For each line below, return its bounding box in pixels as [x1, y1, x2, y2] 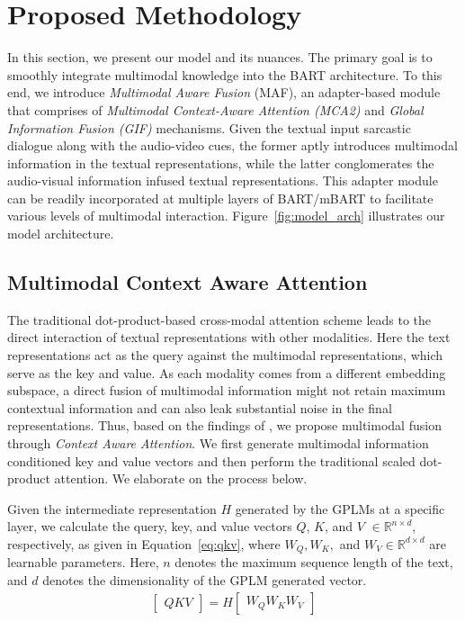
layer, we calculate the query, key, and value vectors [7, 517, 292, 536]
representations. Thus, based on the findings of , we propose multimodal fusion [7, 416, 442, 435]
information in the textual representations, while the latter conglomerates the [7, 153, 434, 172]
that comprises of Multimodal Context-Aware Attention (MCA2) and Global [7, 100, 424, 119]
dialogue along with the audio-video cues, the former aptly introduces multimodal [7, 136, 458, 155]
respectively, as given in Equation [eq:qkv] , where [7, 534, 281, 553]
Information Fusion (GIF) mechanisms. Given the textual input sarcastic [7, 118, 411, 137]
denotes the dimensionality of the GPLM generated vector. [42, 571, 367, 590]
